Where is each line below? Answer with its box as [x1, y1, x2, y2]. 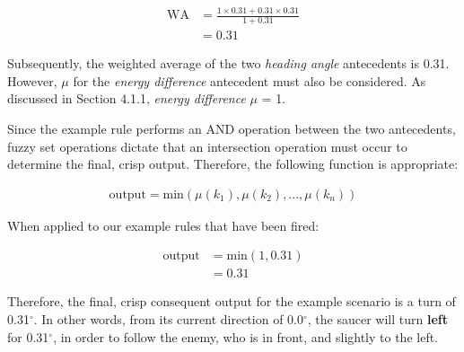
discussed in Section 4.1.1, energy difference [7, 89, 246, 108]
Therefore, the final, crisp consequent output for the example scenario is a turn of [7, 292, 456, 311]
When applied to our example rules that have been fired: [7, 216, 320, 234]
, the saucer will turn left [307, 310, 448, 329]
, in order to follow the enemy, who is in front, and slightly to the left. [53, 327, 439, 346]
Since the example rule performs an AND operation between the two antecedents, [7, 119, 456, 137]
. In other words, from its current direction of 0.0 [33, 310, 303, 329]
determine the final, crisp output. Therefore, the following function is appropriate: [7, 154, 459, 173]
